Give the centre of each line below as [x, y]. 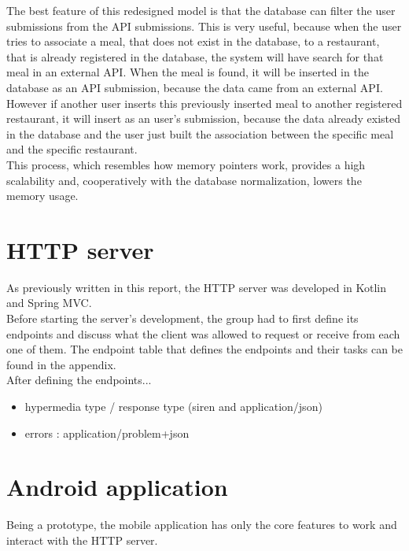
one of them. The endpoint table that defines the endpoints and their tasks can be [204, 349]
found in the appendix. [61, 364]
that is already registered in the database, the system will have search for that [195, 56]
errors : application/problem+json [107, 433]
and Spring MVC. [49, 303]
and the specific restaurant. [72, 149]
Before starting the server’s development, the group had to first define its [182, 318]
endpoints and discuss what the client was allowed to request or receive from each [203, 333]
